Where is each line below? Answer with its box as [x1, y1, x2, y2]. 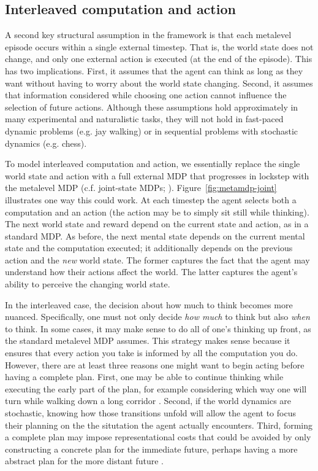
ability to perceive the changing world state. [5, 278, 170, 290]
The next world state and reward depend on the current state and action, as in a [5, 217, 309, 230]
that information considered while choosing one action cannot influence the [5, 88, 287, 101]
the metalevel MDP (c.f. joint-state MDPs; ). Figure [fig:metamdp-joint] [5, 181, 277, 194]
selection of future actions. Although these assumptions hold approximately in [5, 100, 298, 113]
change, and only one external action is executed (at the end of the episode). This [5, 52, 312, 65]
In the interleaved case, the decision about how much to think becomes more [5, 298, 293, 311]
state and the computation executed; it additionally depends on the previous [5, 241, 293, 254]
